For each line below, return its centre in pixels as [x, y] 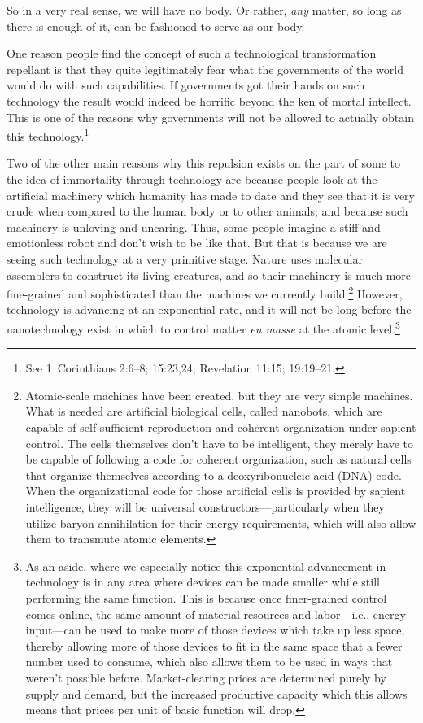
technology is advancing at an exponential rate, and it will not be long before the [209, 309]
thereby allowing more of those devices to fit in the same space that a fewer [214, 645]
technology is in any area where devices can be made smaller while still [203, 582]
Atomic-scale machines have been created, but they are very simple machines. [219, 395]
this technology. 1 [48, 135]
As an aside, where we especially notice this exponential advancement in [206, 566]
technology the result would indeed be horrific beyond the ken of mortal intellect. [209, 100]
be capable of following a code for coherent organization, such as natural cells [218, 459]
